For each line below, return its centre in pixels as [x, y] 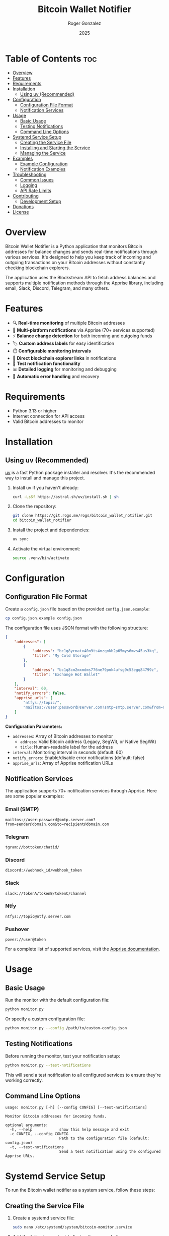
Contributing [25, 196]
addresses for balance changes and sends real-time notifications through [81, 252]
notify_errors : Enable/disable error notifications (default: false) [78, 758]
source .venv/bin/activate [41, 558]
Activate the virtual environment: [46, 549]
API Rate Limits [36, 191]
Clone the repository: [34, 506]
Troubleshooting [29, 174]
